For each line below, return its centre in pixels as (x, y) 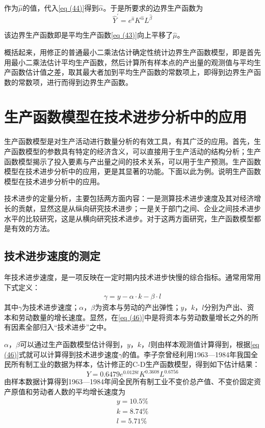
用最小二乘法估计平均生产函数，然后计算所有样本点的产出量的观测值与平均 (129, 62)
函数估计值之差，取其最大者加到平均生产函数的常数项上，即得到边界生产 (132, 72)
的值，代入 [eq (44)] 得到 (61, 8)
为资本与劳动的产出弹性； (138, 307)
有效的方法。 (32, 228)
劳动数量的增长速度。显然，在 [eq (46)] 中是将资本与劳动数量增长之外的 (135, 317)
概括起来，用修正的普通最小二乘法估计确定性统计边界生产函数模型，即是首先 (132, 52)
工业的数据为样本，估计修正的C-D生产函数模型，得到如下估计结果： (146, 364)
